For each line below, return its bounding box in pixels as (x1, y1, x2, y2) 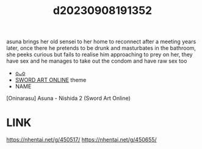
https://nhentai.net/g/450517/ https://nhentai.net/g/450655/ (6, 136, 157, 144)
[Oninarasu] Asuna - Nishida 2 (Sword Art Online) (6, 95, 131, 102)
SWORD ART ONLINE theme (15, 77, 87, 84)
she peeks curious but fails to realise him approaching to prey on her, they (6, 51, 193, 58)
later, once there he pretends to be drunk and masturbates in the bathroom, (6, 44, 197, 52)
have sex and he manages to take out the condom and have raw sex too (6, 57, 187, 64)
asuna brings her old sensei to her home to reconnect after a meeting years (6, 38, 197, 46)
